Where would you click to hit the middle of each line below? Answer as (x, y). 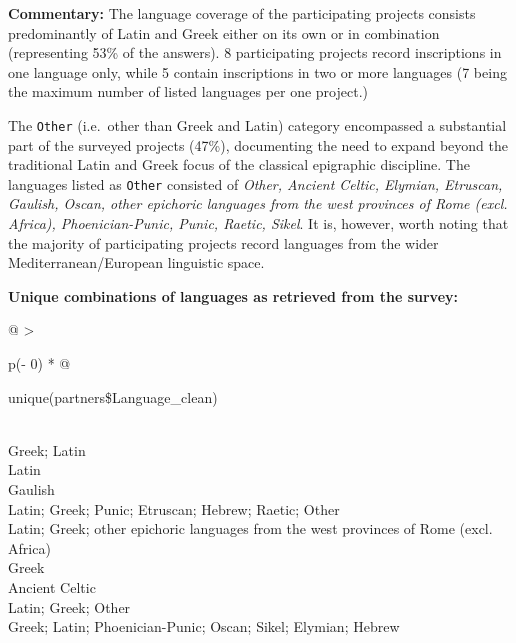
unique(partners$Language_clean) (113, 396)
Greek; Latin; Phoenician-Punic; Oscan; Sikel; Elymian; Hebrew (204, 626)
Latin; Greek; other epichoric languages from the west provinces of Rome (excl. (250, 528)
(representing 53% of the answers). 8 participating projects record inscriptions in (255, 52)
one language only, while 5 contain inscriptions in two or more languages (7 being (257, 71)
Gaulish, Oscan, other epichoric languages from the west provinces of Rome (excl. (258, 203)
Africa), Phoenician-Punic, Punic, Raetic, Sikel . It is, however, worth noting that (258, 223)
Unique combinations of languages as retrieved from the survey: (233, 295)
